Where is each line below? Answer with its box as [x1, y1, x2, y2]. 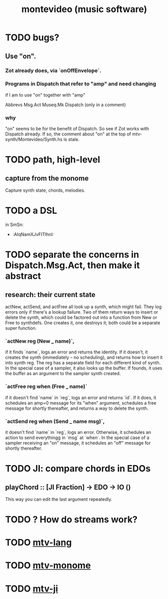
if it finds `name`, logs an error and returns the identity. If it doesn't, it [5, 349, 148, 355]
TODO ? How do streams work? [5, 514, 138, 526]
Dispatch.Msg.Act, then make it [5, 260, 140, 271]
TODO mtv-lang [5, 537, 72, 548]
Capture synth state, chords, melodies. [5, 187, 85, 193]
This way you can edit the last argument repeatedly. [5, 496, 112, 502]
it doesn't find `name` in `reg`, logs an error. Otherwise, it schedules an [5, 429, 151, 435]
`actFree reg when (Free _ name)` [5, 383, 88, 390]
